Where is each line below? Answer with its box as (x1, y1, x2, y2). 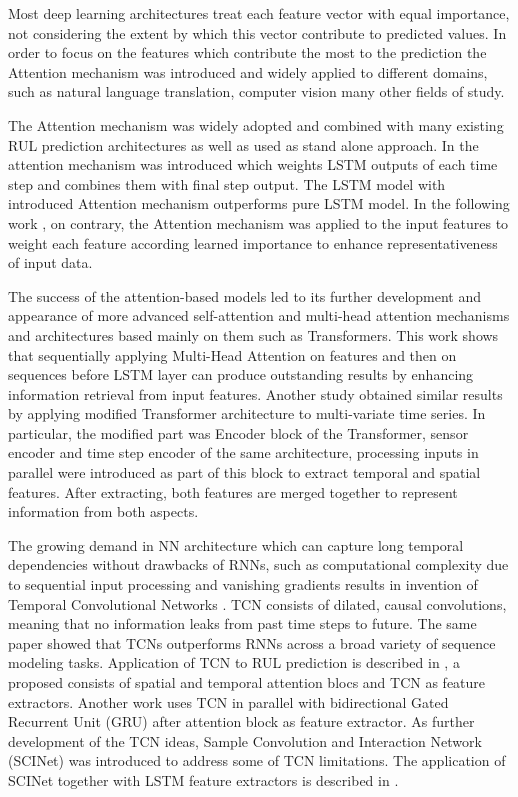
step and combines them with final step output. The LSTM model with (8, 173, 446, 194)
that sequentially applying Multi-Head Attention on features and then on (8, 344, 457, 365)
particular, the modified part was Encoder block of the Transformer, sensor (8, 422, 469, 443)
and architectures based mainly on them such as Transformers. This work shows (8, 324, 499, 345)
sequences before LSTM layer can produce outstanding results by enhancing (8, 364, 474, 385)
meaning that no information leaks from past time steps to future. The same (8, 613, 477, 634)
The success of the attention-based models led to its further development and (8, 285, 482, 306)
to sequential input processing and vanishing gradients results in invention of (8, 574, 478, 595)
